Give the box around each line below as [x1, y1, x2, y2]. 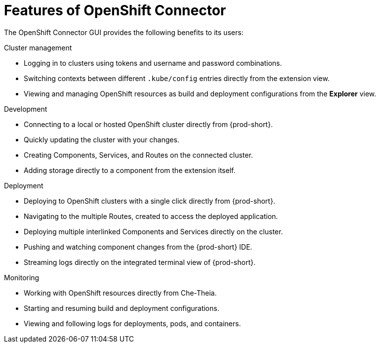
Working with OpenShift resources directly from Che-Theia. [24, 288, 217, 297]
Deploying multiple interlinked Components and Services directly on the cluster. [24, 227, 283, 236]
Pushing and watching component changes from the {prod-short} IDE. [24, 242, 253, 251]
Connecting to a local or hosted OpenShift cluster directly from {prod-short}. [24, 120, 273, 129]
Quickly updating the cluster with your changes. [24, 135, 179, 144]
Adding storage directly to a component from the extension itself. [24, 166, 236, 174]
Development [4, 104, 47, 113]
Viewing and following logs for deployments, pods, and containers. [24, 319, 241, 328]
